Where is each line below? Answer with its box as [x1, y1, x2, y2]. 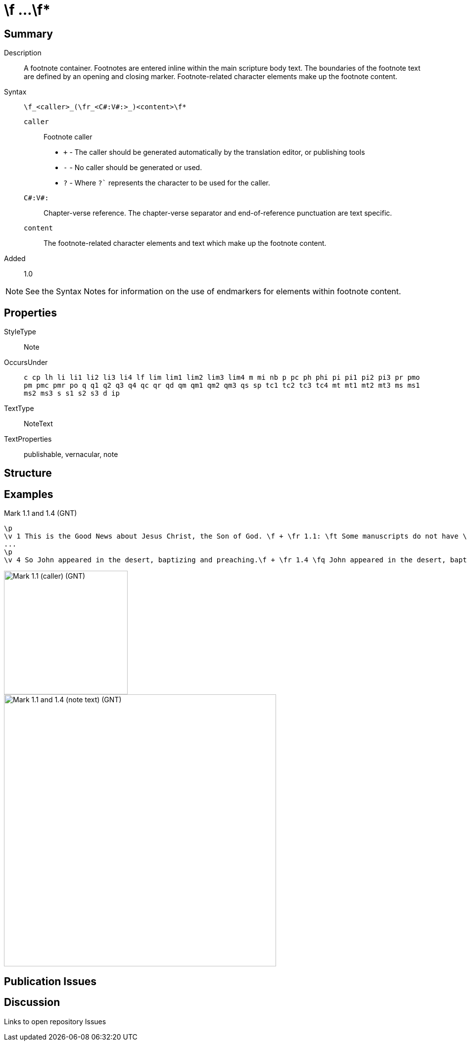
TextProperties [4, 435, 52, 444]
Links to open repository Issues [4, 1017, 106, 1026]
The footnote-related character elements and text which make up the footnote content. [44, 239, 327, 248]
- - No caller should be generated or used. [63, 163, 202, 172]
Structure [4, 467, 52, 480]
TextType [4, 404, 34, 413]
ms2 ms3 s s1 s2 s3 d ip [24, 389, 120, 398]
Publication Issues [4, 975, 97, 988]
